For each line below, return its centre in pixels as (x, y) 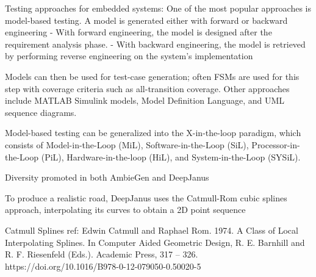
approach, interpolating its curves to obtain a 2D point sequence (125, 210)
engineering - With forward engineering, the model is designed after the (138, 32)
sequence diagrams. (41, 112)
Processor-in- (276, 144)
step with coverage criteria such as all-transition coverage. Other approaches (147, 88)
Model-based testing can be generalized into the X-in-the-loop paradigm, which (153, 133)
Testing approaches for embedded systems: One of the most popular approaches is (158, 8)
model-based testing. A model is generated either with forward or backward (146, 20)
